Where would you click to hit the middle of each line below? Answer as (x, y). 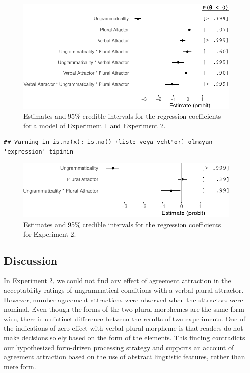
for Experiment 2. (50, 234)
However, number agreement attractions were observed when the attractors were (124, 299)
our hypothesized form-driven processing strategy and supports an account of (119, 347)
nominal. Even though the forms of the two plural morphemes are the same (116, 309)
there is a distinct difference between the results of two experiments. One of (133, 318)
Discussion (31, 260)
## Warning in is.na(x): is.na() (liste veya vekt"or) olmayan (108, 142)
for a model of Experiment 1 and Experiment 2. (94, 125)
